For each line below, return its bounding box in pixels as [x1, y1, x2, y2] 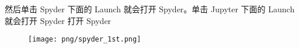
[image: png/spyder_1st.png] [28, 35, 141, 44]
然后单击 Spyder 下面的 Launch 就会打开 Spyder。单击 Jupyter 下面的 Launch [5, 3, 295, 15]
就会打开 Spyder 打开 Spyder [5, 14, 112, 26]
